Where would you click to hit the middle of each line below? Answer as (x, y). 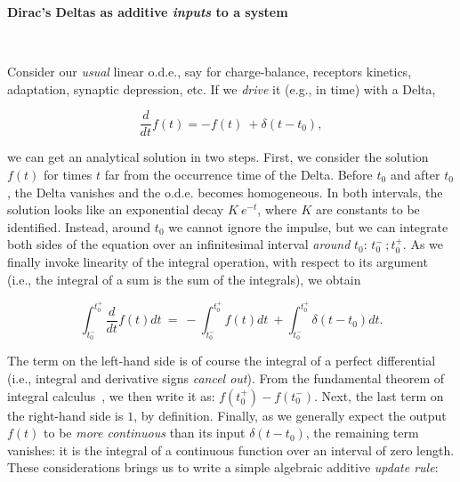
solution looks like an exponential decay (116, 209)
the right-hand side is (65, 415)
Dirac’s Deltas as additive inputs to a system (148, 12)
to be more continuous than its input (145, 433)
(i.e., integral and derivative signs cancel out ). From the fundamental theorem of (226, 378)
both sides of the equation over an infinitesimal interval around (179, 244)
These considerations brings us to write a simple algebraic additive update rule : (223, 467)
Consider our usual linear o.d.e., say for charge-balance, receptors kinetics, (210, 72)
